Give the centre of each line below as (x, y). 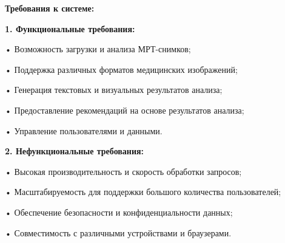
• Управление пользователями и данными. (84, 130)
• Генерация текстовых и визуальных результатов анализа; (114, 90)
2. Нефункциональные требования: (75, 151)
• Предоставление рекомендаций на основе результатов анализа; (125, 110)
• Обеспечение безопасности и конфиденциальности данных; (119, 212)
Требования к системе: (50, 8)
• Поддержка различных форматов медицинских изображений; (121, 69)
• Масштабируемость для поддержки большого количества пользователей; (143, 192)
